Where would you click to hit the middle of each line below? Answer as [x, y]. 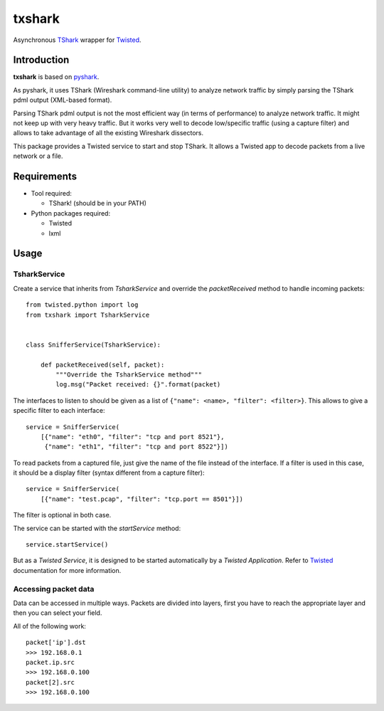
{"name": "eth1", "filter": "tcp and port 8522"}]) [137, 447]
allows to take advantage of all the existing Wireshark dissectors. [108, 133]
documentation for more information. [67, 570]
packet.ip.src [50, 662]
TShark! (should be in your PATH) [98, 204]
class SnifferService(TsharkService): [94, 344]
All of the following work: [50, 626]
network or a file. [38, 156]
